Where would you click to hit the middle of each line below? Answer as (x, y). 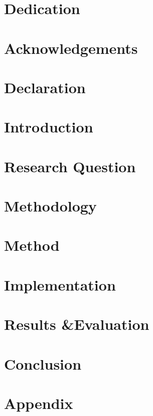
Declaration (45, 87)
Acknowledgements (71, 48)
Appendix (39, 403)
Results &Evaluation (77, 324)
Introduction (49, 127)
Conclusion (43, 363)
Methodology (50, 206)
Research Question (70, 166)
